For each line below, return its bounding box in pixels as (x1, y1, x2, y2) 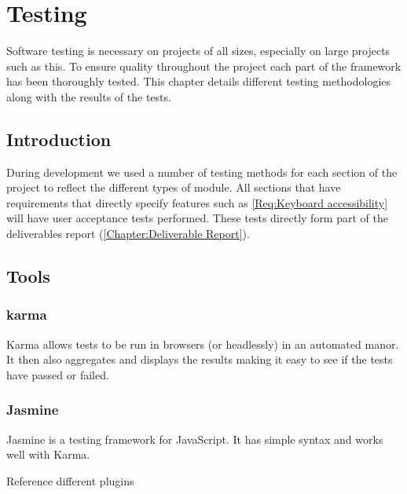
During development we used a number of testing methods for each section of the (6, 163, 398, 180)
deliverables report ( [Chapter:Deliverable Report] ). (6, 225, 250, 242)
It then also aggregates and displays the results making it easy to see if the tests (6, 351, 393, 368)
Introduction (6, 126, 112, 151)
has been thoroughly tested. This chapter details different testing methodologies (6, 73, 391, 90)
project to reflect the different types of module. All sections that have (6, 179, 341, 196)
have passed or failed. (6, 366, 109, 382)
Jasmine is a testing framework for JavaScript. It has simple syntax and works (6, 430, 383, 447)
